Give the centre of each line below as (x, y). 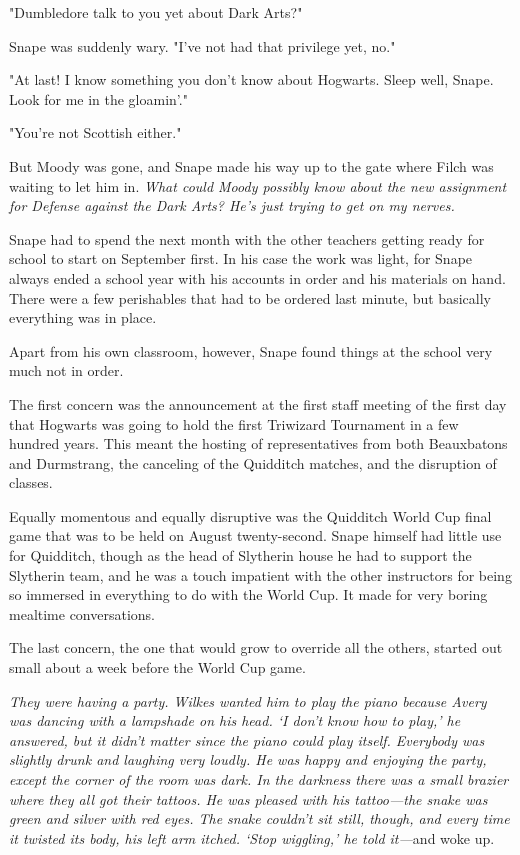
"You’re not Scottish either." (95, 132)
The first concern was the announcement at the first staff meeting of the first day (258, 403)
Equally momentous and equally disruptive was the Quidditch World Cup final (250, 515)
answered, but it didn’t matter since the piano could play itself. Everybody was (247, 739)
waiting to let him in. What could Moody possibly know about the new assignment (258, 185)
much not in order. (66, 370)
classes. (31, 482)
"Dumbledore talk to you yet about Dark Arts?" (156, 12)
